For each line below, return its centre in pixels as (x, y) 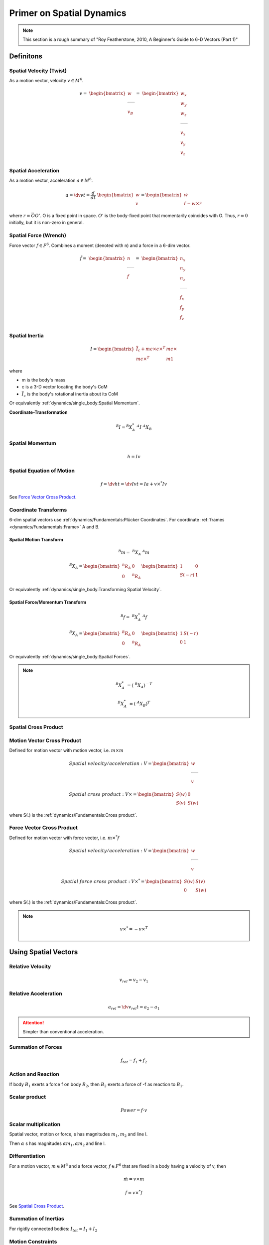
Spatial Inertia (27, 335)
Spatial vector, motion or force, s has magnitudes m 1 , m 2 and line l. (78, 1134)
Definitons (26, 56)
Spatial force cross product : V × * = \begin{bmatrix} (122, 881)
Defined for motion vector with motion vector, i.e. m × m (67, 750)
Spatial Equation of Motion (42, 471)
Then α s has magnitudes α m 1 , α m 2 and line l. (58, 1144)
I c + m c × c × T (151, 349)
